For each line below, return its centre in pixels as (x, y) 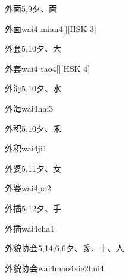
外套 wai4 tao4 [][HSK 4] (48, 68)
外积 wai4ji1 (26, 148)
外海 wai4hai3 (29, 108)
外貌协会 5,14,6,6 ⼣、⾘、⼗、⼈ (64, 248)
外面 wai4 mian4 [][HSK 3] (51, 28)
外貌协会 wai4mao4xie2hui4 (54, 268)
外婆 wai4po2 (28, 188)
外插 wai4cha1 (30, 228)
